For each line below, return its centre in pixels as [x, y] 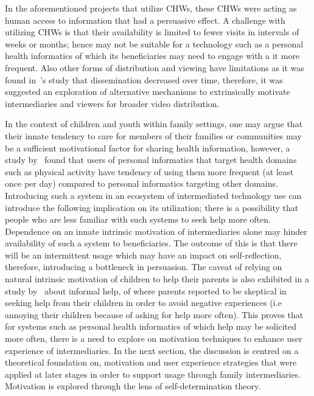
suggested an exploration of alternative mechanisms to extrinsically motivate [148, 92]
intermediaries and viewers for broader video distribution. [112, 103]
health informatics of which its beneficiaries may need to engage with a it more [152, 56]
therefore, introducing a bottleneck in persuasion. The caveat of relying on [144, 267]
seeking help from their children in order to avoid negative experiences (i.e [143, 303]
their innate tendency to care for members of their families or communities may [153, 135]
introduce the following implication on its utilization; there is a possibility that [152, 207]
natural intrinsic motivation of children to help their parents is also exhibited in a [157, 279]
